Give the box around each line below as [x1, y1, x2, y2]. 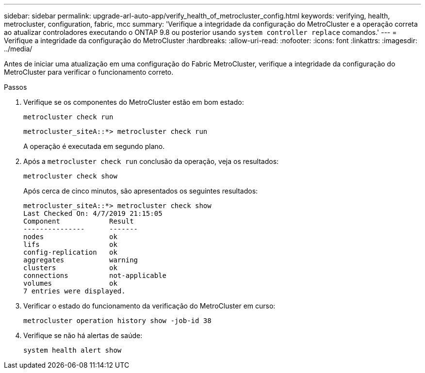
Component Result [23, 217, 134, 225]
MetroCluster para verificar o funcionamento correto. [4, 68, 174, 76]
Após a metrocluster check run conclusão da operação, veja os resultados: [23, 157, 279, 165]
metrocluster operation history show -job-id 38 [23, 317, 212, 324]
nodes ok [23, 233, 117, 241]
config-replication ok [23, 248, 117, 256]
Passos [4, 83, 27, 91]
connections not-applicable [23, 272, 167, 279]
